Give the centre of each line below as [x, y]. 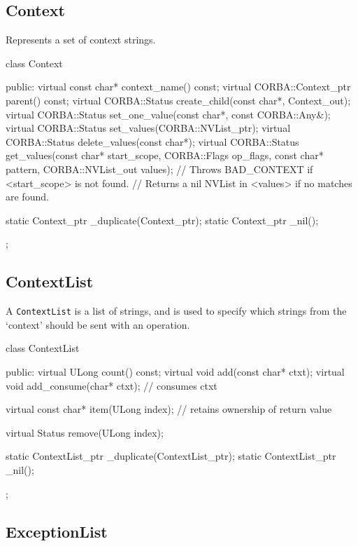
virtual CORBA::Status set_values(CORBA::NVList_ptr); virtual [148, 128]
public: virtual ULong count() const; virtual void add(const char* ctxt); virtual [175, 371]
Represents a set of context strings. [81, 40]
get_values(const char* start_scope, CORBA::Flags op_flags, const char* [165, 155]
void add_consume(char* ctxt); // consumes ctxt [112, 385]
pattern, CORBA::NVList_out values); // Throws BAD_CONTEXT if [159, 169]
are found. [27, 197]
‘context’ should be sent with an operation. [98, 324]
